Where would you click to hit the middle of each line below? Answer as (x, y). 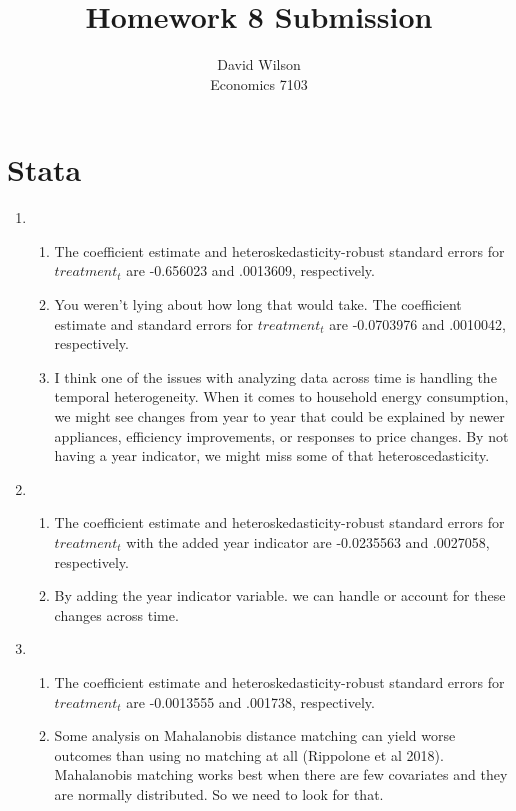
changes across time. (116, 614)
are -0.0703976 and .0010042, (417, 323)
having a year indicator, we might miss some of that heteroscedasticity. (272, 455)
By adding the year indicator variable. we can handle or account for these (280, 595)
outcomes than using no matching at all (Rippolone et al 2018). (249, 754)
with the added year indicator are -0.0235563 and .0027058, (308, 541)
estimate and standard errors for (153, 323)
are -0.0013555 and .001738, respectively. (250, 701)
